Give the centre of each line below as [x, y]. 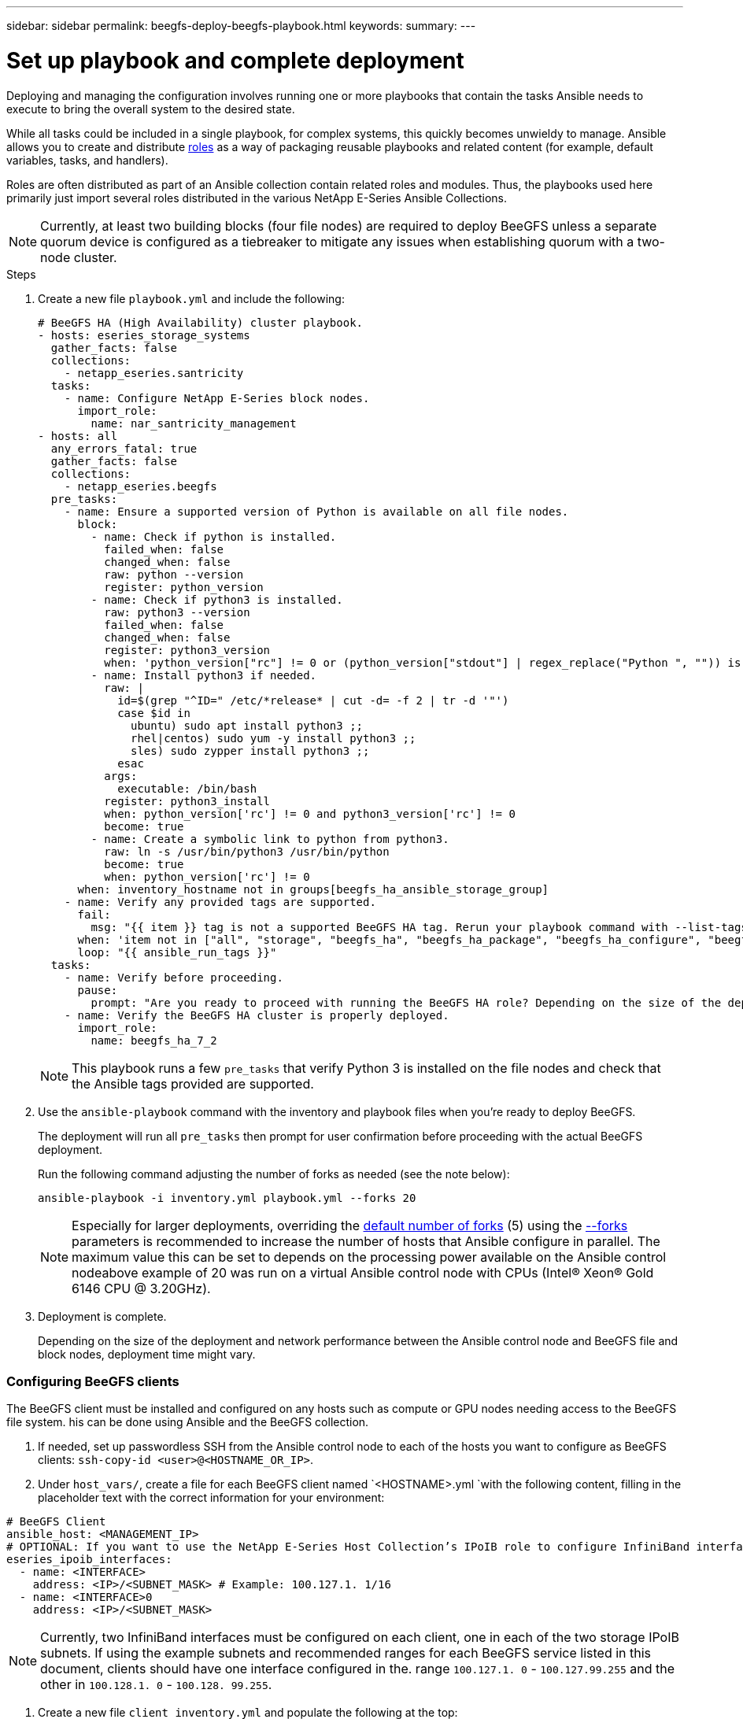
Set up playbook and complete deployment [235, 60]
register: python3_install [187, 801]
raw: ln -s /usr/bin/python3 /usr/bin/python [247, 851]
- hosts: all [78, 436]
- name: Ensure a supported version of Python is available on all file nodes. [316, 511]
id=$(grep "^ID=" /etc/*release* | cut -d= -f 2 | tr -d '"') [313, 700]
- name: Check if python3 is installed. [217, 599]
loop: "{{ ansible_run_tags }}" [177, 952]
